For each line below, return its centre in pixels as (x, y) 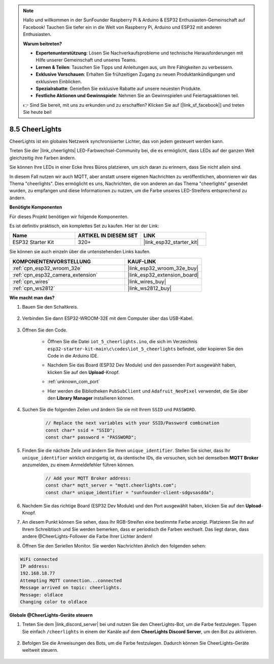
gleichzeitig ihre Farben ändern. (43, 158)
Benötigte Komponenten (36, 207)
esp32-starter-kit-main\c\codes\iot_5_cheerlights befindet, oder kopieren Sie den (145, 349)
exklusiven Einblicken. (59, 81)
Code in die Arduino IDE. (73, 356)
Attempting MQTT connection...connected (71, 580)
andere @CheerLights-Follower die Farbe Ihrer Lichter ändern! (87, 536)
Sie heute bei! (37, 112)
